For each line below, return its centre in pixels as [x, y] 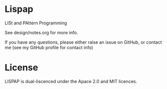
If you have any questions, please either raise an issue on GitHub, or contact [83, 42]
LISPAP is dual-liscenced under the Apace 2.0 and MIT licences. [71, 81]
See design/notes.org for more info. [41, 32]
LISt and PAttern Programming [36, 23]
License [21, 68]
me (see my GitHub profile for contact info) [49, 47]
